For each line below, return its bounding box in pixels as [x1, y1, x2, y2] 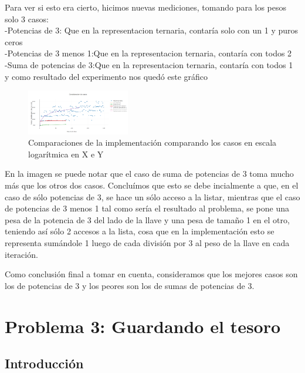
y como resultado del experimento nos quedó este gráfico [5, 70, 208, 82]
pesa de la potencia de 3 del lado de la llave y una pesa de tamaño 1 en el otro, [5, 213, 290, 226]
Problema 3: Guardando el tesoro [5, 314, 281, 338]
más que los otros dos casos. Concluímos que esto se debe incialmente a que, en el [5, 179, 299, 191]
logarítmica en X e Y [28, 147, 104, 160]
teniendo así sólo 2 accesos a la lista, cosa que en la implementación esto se [5, 225, 274, 237]
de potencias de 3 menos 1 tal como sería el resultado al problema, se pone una [5, 202, 290, 214]
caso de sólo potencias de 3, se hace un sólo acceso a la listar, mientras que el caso [5, 190, 300, 203]
